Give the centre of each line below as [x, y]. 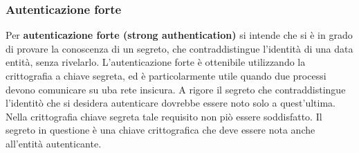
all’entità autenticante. [54, 143]
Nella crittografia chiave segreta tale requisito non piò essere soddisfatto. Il [164, 116]
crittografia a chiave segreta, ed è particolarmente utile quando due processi [166, 75]
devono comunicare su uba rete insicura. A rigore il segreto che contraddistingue [176, 89]
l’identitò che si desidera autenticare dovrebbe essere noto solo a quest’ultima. [171, 103]
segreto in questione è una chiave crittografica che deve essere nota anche [160, 130]
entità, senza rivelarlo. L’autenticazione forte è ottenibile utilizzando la [156, 62]
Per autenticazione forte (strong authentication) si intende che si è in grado [179, 35]
